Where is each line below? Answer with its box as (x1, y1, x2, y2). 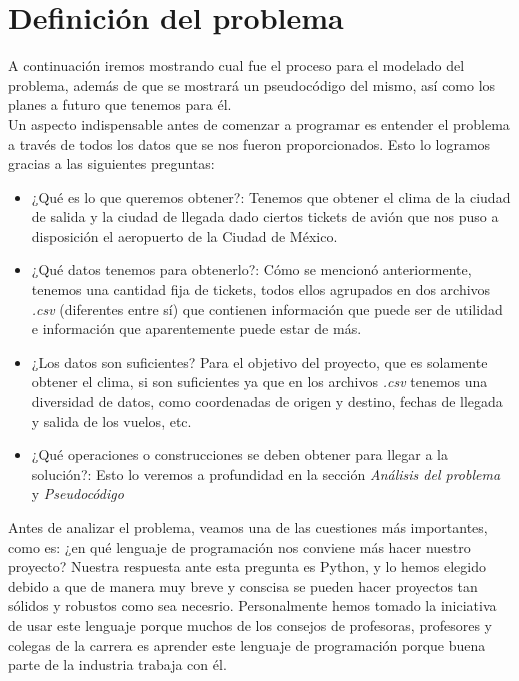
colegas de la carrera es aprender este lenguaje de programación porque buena (8, 634, 486, 655)
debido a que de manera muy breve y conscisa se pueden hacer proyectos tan (8, 575, 478, 596)
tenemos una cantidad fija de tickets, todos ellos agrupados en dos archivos (31, 279, 491, 300)
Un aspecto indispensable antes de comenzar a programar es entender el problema (8, 113, 510, 134)
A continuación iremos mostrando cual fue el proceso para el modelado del (8, 55, 465, 76)
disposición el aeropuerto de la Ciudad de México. (31, 225, 338, 246)
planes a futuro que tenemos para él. (8, 94, 232, 115)
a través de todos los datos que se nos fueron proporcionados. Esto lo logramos (8, 133, 491, 154)
